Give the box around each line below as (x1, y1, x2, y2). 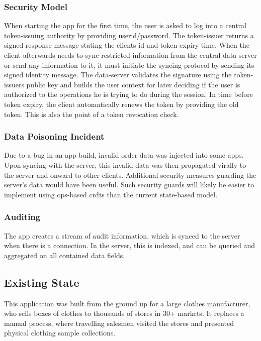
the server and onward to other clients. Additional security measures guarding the (4, 169, 256, 180)
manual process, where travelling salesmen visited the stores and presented (4, 317, 234, 328)
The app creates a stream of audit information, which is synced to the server (4, 230, 240, 241)
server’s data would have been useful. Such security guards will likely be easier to (4, 179, 254, 190)
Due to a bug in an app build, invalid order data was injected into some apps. (4, 150, 244, 160)
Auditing (4, 210, 41, 223)
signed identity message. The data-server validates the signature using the (4, 69, 232, 80)
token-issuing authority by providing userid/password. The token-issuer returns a (4, 30, 254, 40)
